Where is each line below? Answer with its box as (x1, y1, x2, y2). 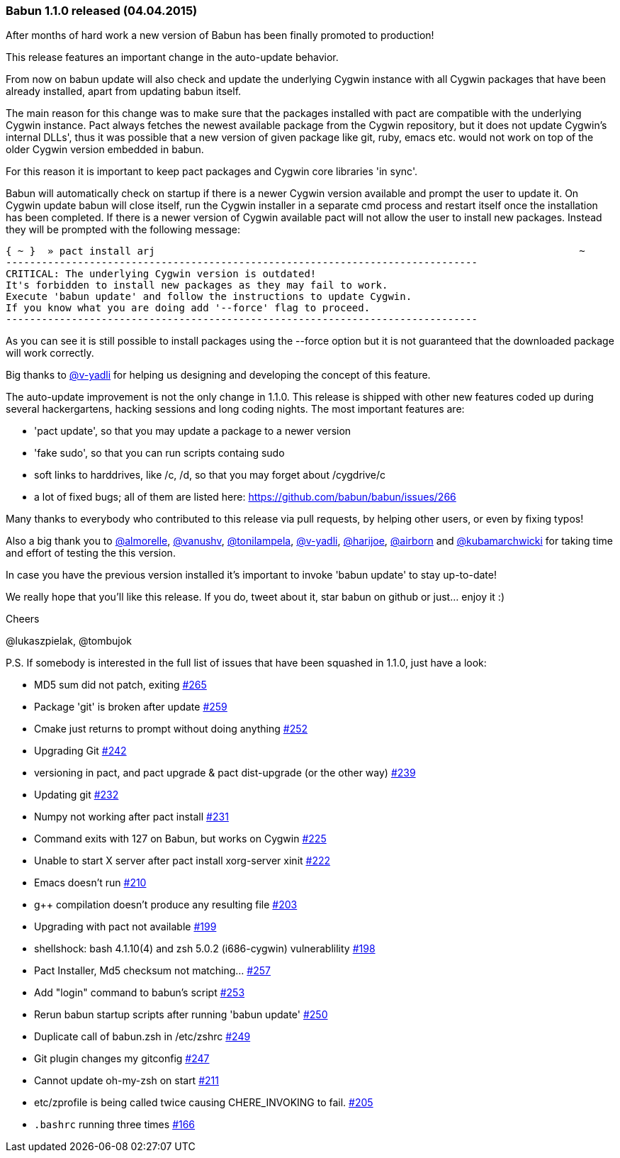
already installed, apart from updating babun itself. (6, 85, 242, 98)
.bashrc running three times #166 (34, 1118, 196, 1131)
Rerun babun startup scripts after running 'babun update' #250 (34, 1008, 328, 1021)
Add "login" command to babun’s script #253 (34, 986, 245, 999)
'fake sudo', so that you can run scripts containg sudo (34, 447, 285, 460)
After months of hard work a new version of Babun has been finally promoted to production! (6, 29, 434, 42)
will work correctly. (6, 347, 94, 360)
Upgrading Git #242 (34, 745, 127, 757)
